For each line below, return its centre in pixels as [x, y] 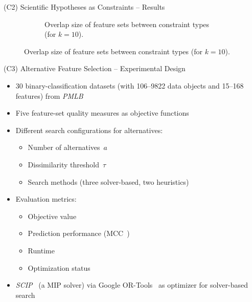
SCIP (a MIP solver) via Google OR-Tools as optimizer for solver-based [132, 285]
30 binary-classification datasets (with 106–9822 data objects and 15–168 [130, 85]
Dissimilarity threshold [63, 164]
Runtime [41, 250]
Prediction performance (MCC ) [79, 233]
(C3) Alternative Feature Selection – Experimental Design [95, 68]
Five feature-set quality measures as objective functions [102, 113]
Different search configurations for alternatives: [89, 130]
